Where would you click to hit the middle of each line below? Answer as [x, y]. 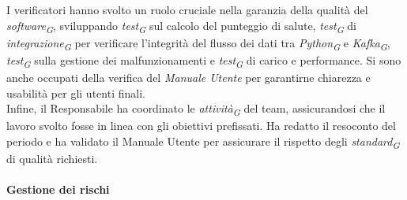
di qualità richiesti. [52, 158]
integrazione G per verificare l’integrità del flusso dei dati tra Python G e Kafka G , [198, 43]
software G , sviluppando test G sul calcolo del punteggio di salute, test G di [181, 26]
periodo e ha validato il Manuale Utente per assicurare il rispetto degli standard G [203, 142]
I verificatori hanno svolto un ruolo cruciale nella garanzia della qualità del [187, 9]
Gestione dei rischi [58, 189]
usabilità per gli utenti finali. [76, 93]
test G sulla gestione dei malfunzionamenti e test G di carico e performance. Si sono [204, 61]
